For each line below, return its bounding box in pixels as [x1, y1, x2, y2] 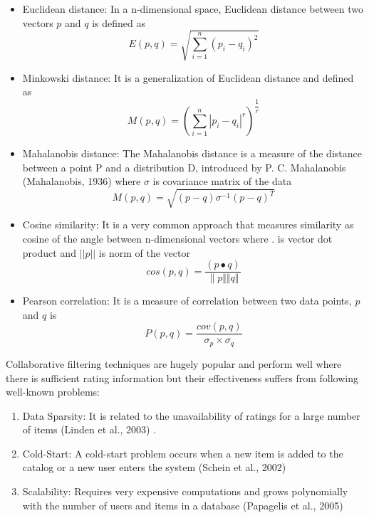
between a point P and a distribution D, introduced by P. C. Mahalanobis [22, 159, 346, 174]
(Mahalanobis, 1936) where [22, 174, 141, 189]
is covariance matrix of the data [152, 174, 292, 189]
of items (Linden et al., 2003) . [22, 422, 157, 437]
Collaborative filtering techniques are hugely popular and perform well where [6, 356, 342, 371]
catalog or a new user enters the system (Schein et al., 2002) [22, 460, 286, 475]
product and [22, 245, 76, 260]
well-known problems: [6, 384, 100, 399]
